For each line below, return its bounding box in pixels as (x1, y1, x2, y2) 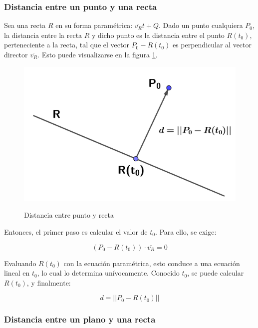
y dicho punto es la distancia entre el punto (92, 29, 225, 40)
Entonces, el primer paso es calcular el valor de (4, 226, 148, 237)
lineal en (4, 268, 30, 278)
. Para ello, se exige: (155, 226, 217, 237)
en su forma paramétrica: (55, 20, 133, 30)
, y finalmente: (26, 277, 71, 288)
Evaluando (4, 258, 36, 268)
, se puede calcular (187, 268, 244, 278)
